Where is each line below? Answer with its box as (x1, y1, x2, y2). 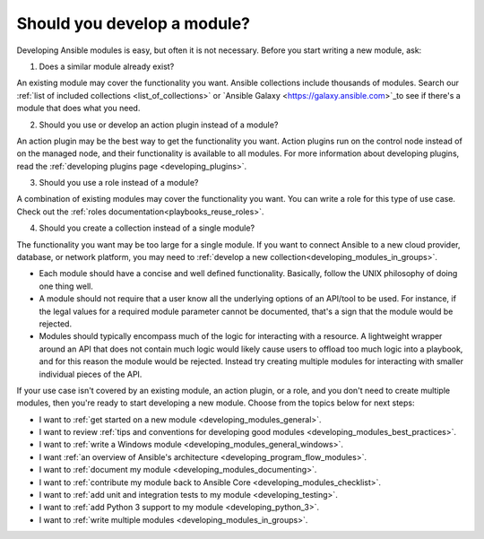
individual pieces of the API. (39, 369, 143, 379)
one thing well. (39, 281, 93, 291)
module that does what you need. (16, 103, 141, 114)
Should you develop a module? (16, 13, 251, 33)
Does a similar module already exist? (39, 61, 175, 72)
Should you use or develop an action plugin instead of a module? (39, 119, 279, 130)
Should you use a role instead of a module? (39, 178, 199, 188)
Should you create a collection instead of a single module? (39, 222, 255, 233)
